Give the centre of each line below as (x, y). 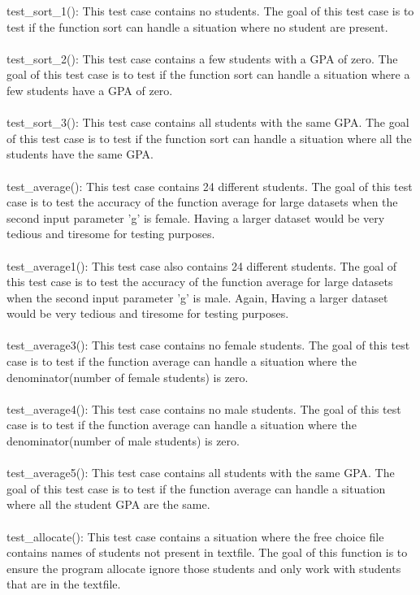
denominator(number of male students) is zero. (123, 441)
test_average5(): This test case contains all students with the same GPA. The (201, 473)
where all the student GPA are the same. (108, 504)
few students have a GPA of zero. (90, 90)
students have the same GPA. (80, 154)
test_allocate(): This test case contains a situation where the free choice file (195, 536)
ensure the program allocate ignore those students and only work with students (204, 568)
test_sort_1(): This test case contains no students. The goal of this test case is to (210, 11)
